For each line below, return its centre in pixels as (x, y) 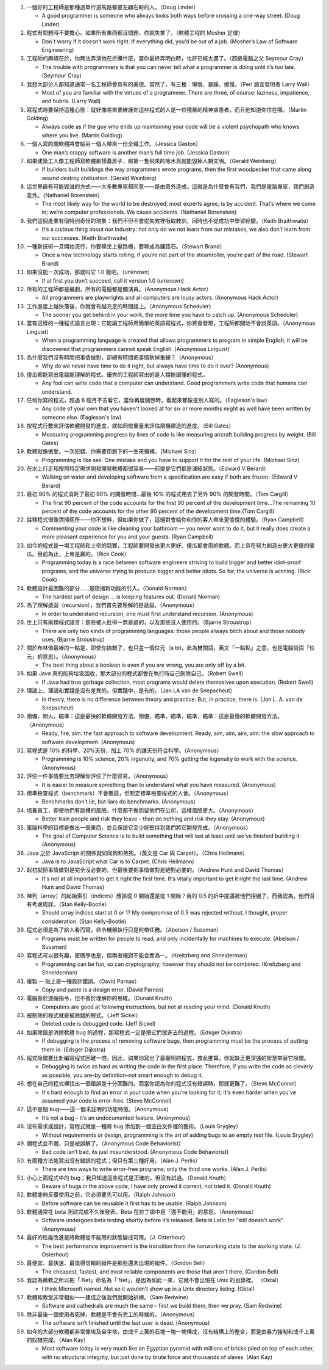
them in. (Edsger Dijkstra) (74, 1049)
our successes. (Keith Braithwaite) (85, 237)
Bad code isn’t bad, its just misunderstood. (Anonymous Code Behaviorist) (135, 1152)
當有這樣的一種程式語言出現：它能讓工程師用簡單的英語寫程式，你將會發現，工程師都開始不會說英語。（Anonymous (171, 323)
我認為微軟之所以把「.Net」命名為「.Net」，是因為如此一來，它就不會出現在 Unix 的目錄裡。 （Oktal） (154, 1280)
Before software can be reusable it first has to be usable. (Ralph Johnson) (134, 1203)
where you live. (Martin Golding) (82, 135)
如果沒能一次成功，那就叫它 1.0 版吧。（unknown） (90, 272)
